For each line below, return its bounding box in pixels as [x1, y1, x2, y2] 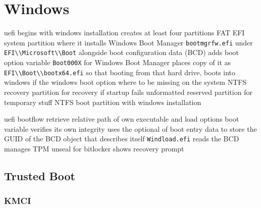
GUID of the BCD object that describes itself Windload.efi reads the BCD [4, 133, 239, 144]
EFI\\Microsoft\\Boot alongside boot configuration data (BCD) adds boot [4, 47, 239, 58]
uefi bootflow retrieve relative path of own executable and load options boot [4, 114, 239, 124]
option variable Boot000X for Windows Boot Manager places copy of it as [4, 57, 231, 68]
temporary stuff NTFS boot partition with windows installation [4, 96, 201, 107]
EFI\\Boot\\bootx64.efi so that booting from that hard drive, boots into [4, 67, 236, 77]
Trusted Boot [4, 168, 75, 183]
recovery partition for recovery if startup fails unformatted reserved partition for [4, 86, 252, 97]
